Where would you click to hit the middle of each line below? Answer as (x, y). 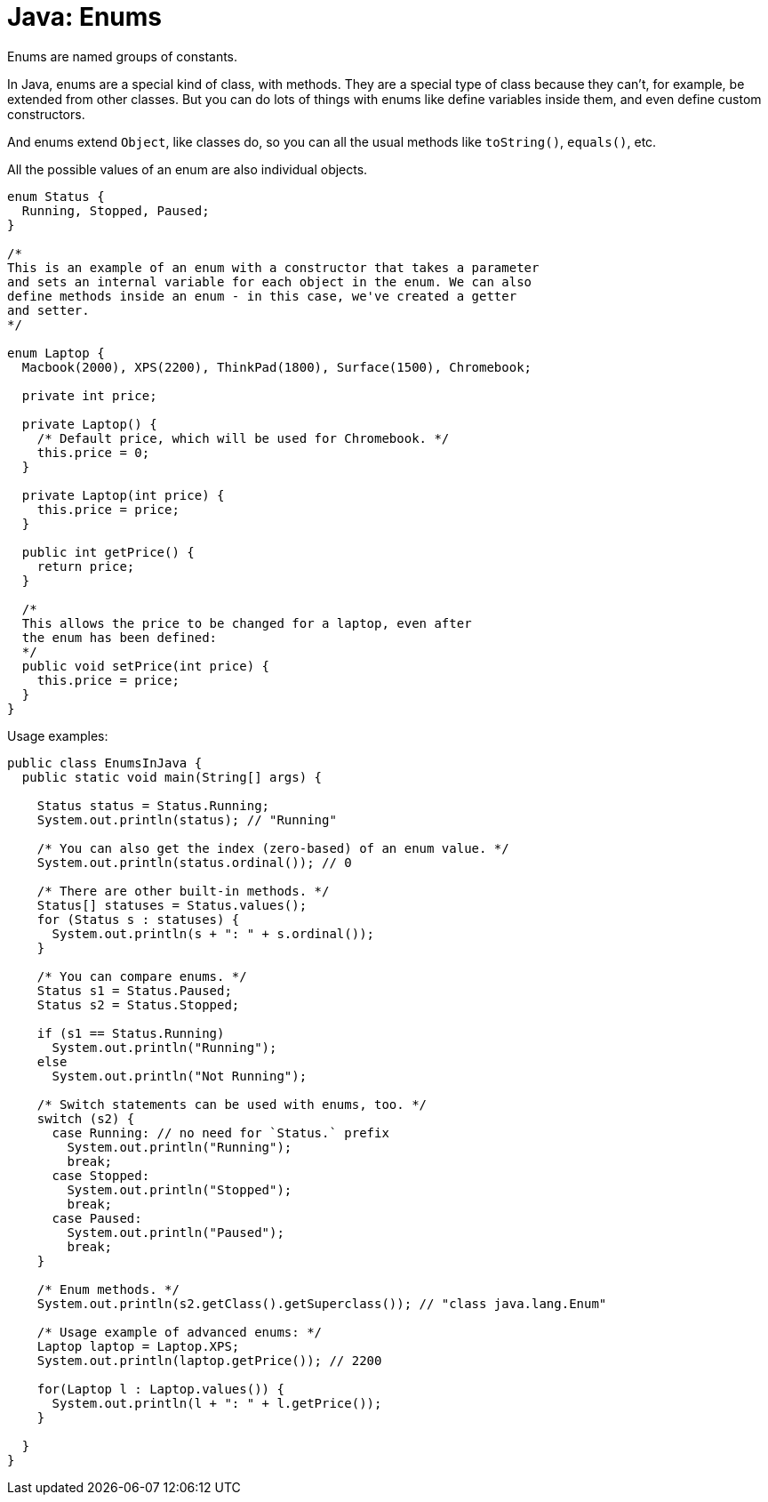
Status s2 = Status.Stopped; (138, 1004)
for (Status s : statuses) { (138, 919)
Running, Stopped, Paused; (116, 210)
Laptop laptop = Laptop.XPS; (138, 1346)
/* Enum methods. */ (108, 1289)
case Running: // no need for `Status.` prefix (220, 1133)
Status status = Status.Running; (153, 805)
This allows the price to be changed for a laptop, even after (247, 623)
